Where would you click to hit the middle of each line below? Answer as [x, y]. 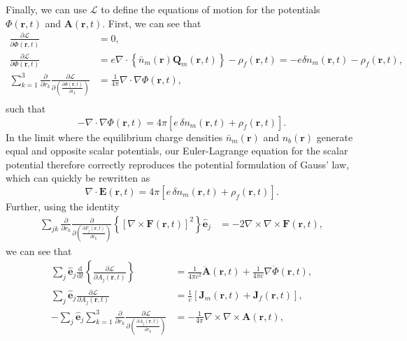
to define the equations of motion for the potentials [210, 9]
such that [26, 108]
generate [335, 137]
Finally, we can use [47, 9]
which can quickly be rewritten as [78, 178]
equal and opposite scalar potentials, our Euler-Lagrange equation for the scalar [177, 151]
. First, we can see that [152, 23]
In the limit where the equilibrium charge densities [114, 137]
